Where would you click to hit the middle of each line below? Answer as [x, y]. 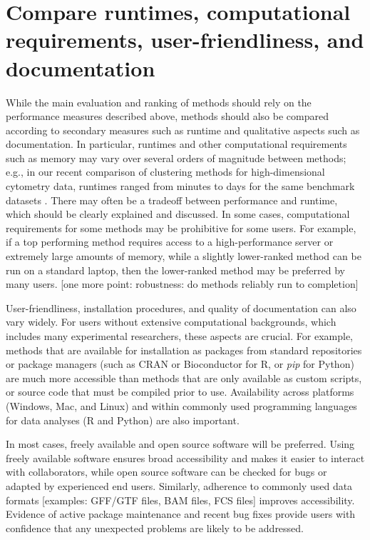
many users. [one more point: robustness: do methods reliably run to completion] [182, 284]
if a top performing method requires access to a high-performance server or [170, 242]
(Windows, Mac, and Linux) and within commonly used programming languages [181, 405]
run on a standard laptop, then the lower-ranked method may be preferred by [175, 270]
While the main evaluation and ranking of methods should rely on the [159, 102]
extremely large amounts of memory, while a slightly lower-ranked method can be [184, 256]
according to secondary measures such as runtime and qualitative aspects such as [183, 130]
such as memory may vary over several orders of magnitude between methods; [176, 157]
